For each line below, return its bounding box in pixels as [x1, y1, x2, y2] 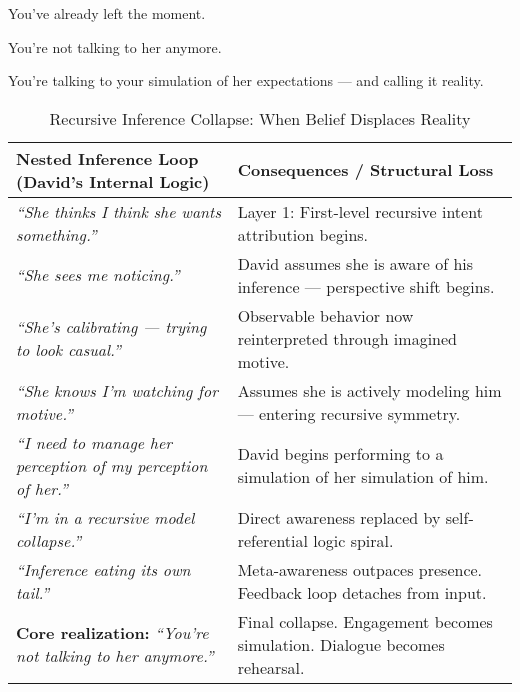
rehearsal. [237, 655, 305, 679]
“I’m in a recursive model [16, 505, 195, 529]
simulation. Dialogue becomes [237, 632, 445, 656]
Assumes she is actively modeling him [237, 378, 502, 402]
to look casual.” [16, 338, 121, 362]
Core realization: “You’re [16, 621, 209, 645]
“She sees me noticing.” [16, 263, 180, 287]
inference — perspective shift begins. [237, 274, 495, 298]
